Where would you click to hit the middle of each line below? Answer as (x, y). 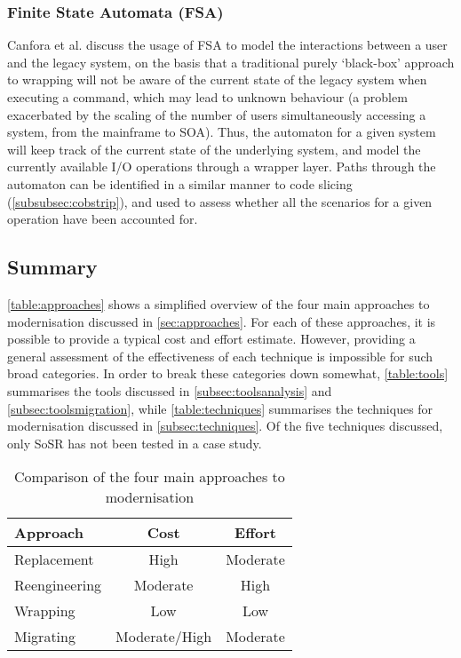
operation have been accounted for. (103, 219)
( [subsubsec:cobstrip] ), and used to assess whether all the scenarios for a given (220, 201)
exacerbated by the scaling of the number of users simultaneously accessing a (217, 114)
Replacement (54, 559)
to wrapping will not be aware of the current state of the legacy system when (217, 79)
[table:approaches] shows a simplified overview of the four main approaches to (219, 303)
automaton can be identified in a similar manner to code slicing (180, 183)
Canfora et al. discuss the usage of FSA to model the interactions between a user (227, 45)
